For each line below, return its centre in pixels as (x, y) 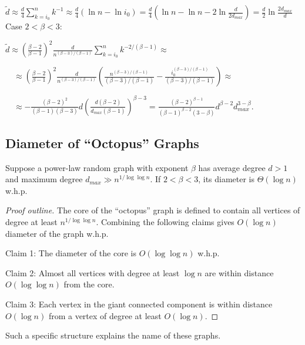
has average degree (232, 167)
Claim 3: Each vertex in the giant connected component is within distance (139, 304)
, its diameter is (227, 179)
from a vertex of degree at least (105, 315)
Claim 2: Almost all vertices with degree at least (93, 272)
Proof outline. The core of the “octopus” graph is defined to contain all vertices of (153, 210)
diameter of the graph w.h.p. (57, 233)
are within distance (239, 272)
